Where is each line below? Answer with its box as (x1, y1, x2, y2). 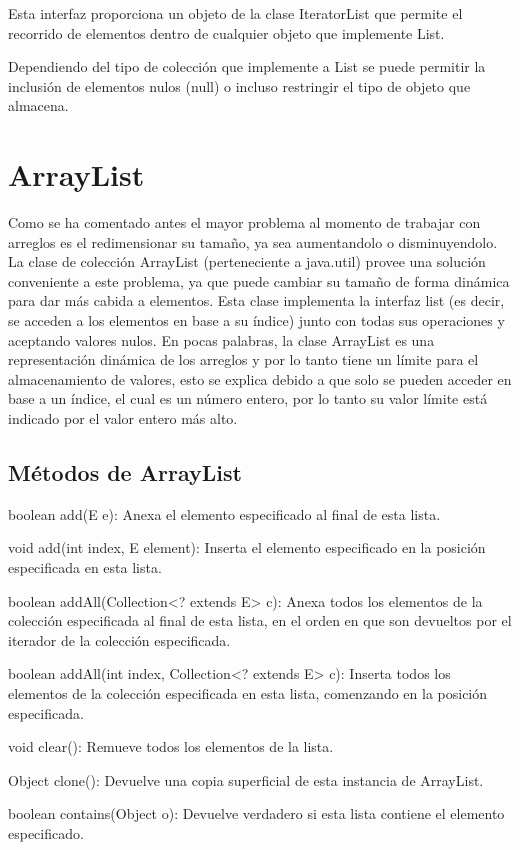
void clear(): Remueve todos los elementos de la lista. (8, 736, 334, 757)
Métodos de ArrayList (8, 457, 242, 488)
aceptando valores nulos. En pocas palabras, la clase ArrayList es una (8, 329, 435, 350)
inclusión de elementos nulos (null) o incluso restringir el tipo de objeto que (8, 75, 471, 96)
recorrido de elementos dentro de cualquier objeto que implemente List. (8, 22, 445, 43)
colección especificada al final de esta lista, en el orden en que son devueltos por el (8, 610, 512, 631)
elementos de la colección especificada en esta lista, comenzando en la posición (8, 682, 488, 703)
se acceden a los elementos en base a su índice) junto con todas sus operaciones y (8, 310, 505, 331)
